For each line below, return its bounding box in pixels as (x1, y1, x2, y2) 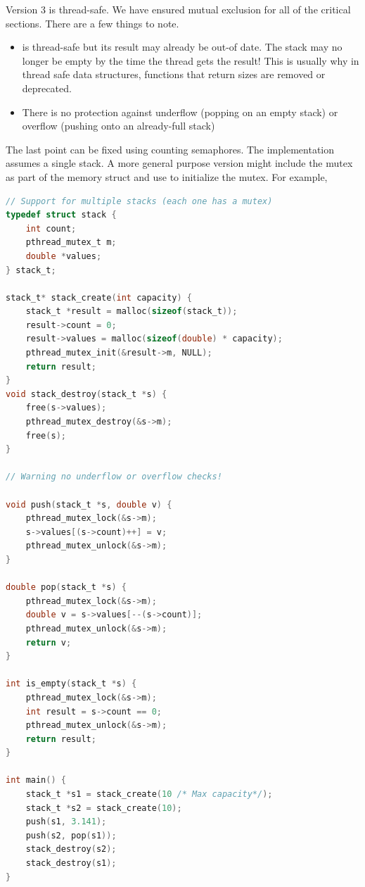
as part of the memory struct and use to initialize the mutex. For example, (6, 169, 328, 184)
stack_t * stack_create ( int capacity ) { (6, 292, 192, 303)
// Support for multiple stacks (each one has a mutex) (6, 196, 273, 206)
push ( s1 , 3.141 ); (25, 817, 107, 827)
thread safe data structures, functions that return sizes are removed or (22, 67, 326, 82)
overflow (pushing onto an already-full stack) (22, 118, 215, 133)
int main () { (6, 775, 66, 786)
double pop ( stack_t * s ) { (6, 582, 127, 593)
